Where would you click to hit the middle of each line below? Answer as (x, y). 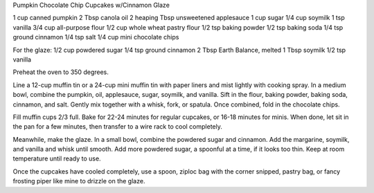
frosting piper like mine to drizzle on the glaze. (79, 181)
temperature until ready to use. (57, 158)
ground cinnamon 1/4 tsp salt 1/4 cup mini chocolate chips (96, 37)
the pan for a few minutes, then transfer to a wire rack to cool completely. (118, 127)
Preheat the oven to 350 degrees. (61, 72)
